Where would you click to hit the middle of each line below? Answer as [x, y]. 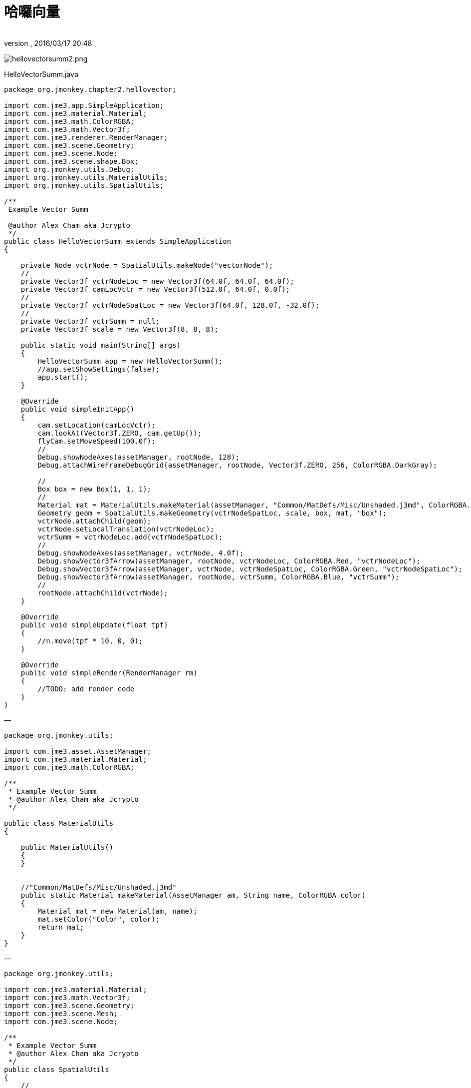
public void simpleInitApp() [78, 409]
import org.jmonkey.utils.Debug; [69, 169]
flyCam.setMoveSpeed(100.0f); [97, 441]
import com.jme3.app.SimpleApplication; [84, 105]
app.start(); [63, 377]
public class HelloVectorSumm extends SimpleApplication [118, 241]
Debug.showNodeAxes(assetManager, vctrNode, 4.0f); [141, 553]
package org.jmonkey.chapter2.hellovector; [90, 89]
